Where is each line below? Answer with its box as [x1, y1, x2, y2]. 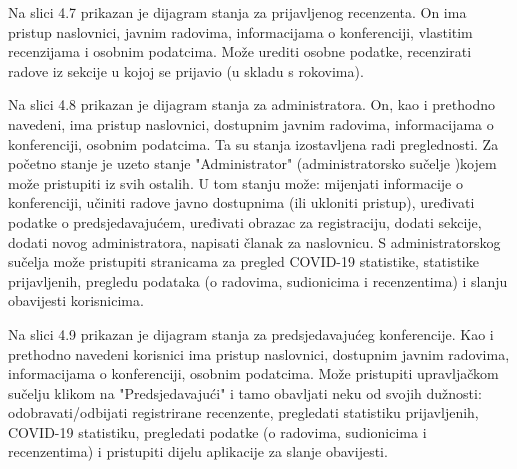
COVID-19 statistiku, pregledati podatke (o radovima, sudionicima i [8, 421, 427, 442]
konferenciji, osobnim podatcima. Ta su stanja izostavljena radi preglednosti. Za [8, 133, 499, 154]
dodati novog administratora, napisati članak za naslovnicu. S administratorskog [8, 231, 501, 252]
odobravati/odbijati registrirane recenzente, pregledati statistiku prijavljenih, [8, 402, 479, 423]
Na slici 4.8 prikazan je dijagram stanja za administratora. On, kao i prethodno [8, 94, 495, 115]
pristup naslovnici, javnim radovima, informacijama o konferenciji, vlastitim [8, 21, 473, 42]
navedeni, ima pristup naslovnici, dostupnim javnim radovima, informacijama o [8, 113, 494, 134]
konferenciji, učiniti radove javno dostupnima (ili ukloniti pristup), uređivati [8, 192, 475, 213]
